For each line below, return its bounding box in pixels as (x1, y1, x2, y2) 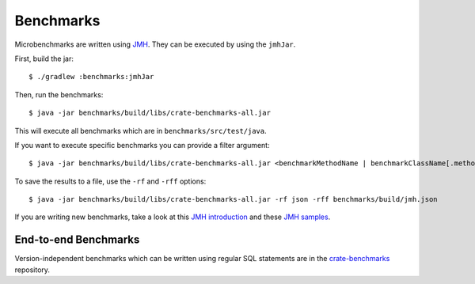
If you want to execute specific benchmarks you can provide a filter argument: (14, 140, 270, 150)
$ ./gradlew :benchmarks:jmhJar (28, 72, 154, 81)
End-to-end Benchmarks (14, 233, 140, 247)
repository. (14, 265, 51, 275)
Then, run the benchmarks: (14, 89, 104, 99)
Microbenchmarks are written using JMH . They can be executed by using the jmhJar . (14, 40, 296, 49)
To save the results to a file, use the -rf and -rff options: (14, 176, 207, 186)
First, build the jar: (14, 54, 74, 63)
